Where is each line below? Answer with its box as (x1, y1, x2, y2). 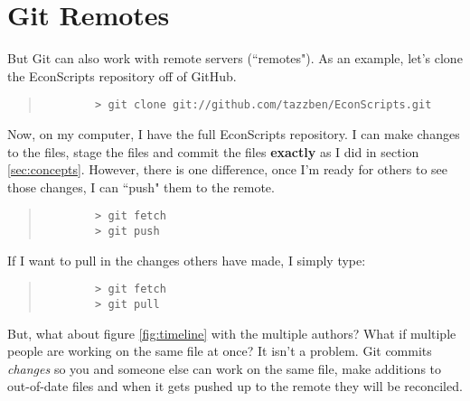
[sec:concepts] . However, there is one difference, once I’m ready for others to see (7, 160, 448, 179)
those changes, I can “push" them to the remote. (7, 177, 275, 196)
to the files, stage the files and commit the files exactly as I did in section (7, 142, 419, 161)
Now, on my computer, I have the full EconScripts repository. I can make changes (7, 124, 460, 143)
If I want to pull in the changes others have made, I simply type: (7, 250, 366, 269)
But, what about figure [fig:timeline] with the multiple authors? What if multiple (7, 323, 456, 342)
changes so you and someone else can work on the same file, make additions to (7, 359, 442, 378)
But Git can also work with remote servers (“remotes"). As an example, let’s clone (7, 49, 463, 68)
